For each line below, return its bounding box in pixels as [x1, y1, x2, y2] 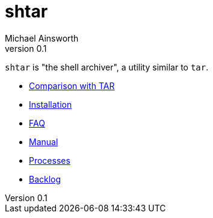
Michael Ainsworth [5, 33, 79, 43]
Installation [29, 99, 72, 110]
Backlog [29, 173, 61, 184]
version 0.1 [5, 43, 47, 54]
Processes [29, 155, 70, 166]
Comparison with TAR [29, 80, 115, 91]
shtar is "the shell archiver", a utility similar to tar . [5, 61, 209, 72]
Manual [29, 136, 58, 147]
